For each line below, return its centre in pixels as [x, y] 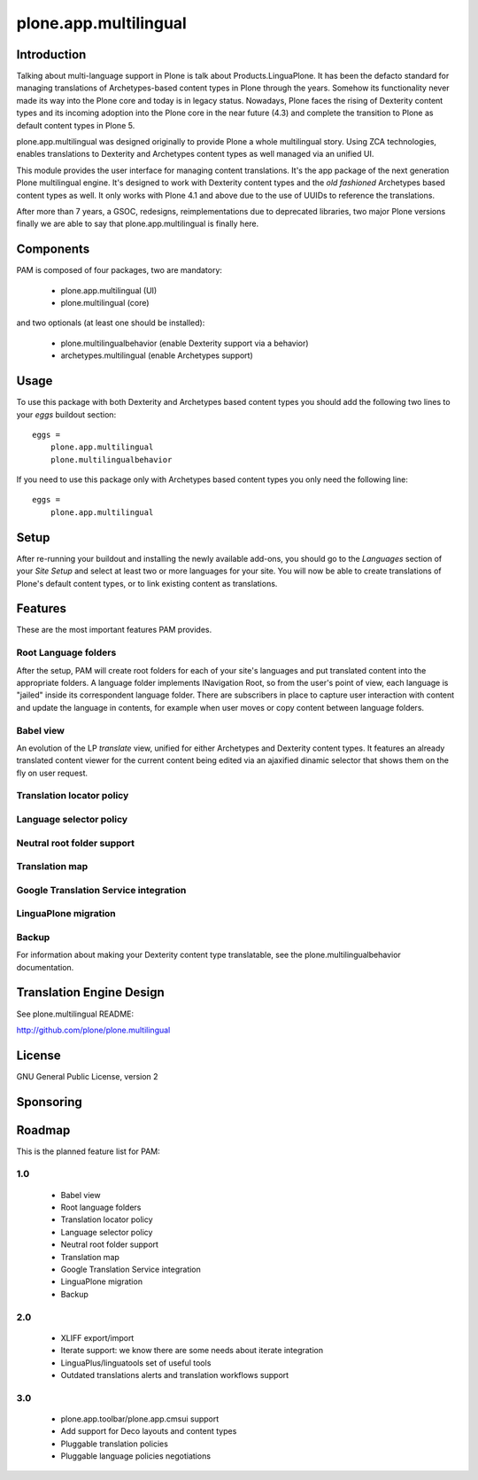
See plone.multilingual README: [75, 1014]
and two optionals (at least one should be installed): [111, 323]
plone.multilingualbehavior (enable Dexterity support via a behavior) [185, 343]
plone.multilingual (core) [105, 303]
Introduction [51, 55]
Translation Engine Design [91, 993]
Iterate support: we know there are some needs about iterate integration [192, 1351]
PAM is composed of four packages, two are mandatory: [119, 270]
